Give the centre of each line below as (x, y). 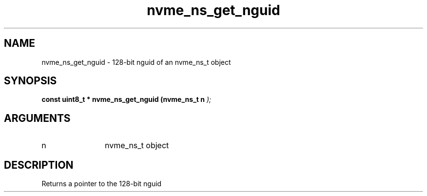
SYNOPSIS (30, 81)
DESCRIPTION (39, 165)
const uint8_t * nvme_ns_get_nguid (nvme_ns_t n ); (126, 99)
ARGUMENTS (37, 118)
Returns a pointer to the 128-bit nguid (102, 184)
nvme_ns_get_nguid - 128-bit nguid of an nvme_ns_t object (136, 62)
